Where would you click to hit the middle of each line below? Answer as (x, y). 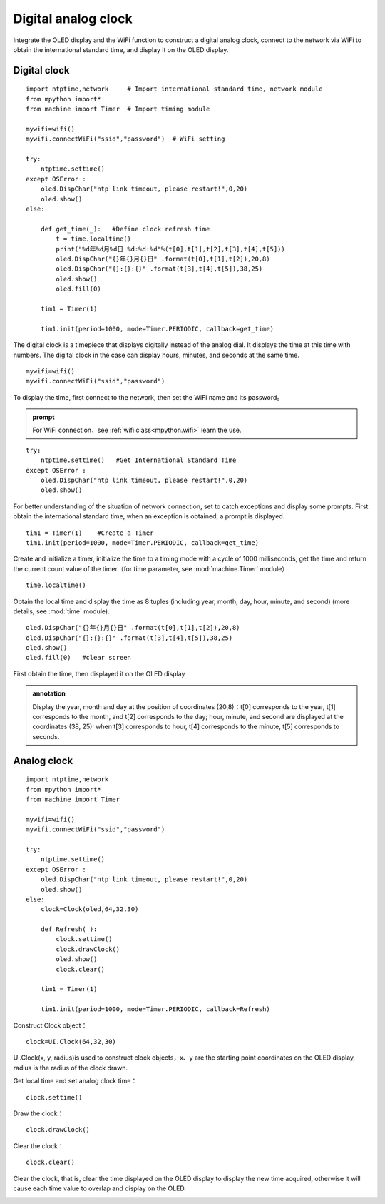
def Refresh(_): (69, 929)
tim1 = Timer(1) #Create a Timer (90, 533)
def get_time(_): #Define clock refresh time (125, 229)
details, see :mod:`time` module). (61, 611)
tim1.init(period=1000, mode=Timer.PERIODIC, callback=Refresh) (155, 1009)
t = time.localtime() (94, 239)
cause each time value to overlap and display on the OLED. (100, 1188)
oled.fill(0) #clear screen (79, 658)
